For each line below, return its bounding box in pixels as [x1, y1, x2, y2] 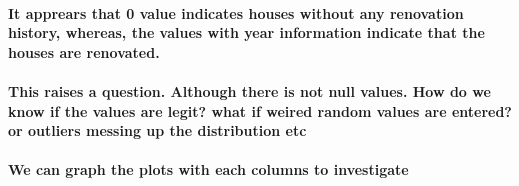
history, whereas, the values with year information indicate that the [8, 22, 485, 43]
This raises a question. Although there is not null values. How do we [8, 80, 491, 101]
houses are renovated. [8, 41, 160, 62]
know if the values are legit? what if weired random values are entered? [8, 100, 512, 121]
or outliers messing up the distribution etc [8, 120, 307, 141]
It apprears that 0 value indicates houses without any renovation [8, 2, 464, 23]
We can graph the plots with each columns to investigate [8, 159, 409, 180]
